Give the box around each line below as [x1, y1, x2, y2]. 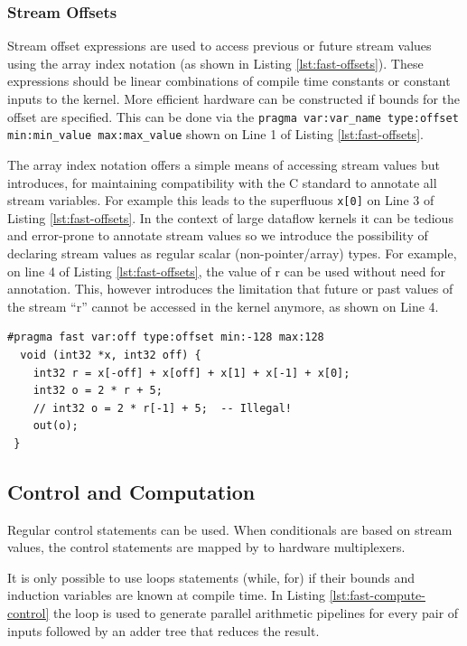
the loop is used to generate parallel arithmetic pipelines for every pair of [52, 604, 459, 623]
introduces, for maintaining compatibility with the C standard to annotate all [7, 173, 437, 192]
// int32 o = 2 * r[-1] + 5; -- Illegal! [33, 401, 292, 415]
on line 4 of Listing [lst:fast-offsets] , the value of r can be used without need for [7, 261, 445, 280]
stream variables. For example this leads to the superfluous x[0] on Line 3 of [7, 191, 434, 210]
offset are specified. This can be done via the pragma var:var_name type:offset [7, 107, 459, 126]
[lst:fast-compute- [329, 585, 425, 604]
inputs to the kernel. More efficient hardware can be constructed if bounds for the [7, 89, 460, 108]
